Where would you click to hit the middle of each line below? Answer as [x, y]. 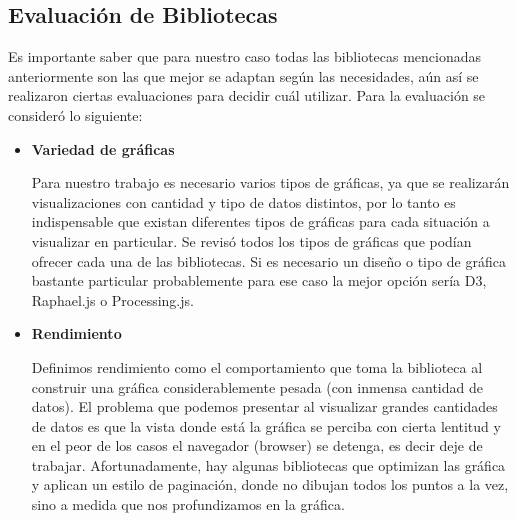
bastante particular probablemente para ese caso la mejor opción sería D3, [259, 280]
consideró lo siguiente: [75, 114]
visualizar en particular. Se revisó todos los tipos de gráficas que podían [251, 240]
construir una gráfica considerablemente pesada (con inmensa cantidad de [257, 386]
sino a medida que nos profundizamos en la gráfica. [188, 504]
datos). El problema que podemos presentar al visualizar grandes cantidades [264, 406]
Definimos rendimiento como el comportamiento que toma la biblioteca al [257, 366]
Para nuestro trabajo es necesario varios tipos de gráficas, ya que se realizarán [270, 182]
